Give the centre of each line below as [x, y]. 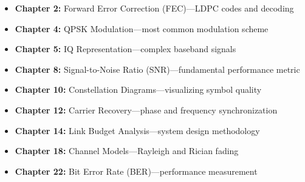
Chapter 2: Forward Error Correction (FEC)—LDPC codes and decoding [154, 8]
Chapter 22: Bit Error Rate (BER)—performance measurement [136, 171]
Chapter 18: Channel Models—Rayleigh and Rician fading [127, 151]
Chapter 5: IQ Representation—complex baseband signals [125, 49]
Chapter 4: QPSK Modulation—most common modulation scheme [142, 28]
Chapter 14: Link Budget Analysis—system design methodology [137, 130]
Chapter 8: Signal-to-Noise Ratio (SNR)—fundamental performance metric [157, 69]
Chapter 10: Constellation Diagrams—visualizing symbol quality [138, 89]
